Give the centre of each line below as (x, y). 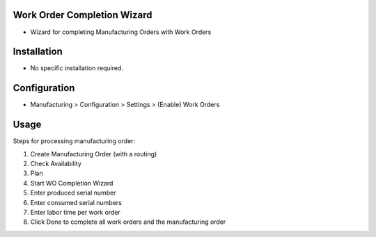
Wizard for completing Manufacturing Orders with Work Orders (121, 32)
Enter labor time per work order (76, 212)
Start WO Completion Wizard (72, 183)
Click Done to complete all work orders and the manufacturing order (128, 222)
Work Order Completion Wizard (83, 15)
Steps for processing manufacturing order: (74, 141)
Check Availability (56, 164)
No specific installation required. (77, 68)
